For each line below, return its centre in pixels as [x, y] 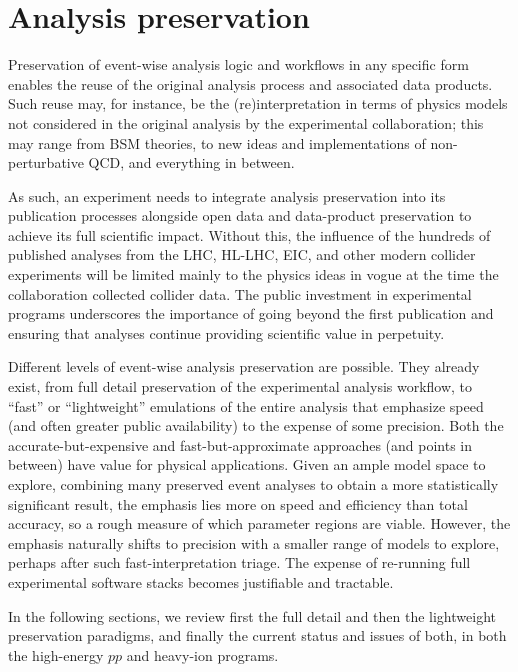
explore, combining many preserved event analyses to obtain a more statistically [253, 484]
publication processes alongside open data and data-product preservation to [240, 215]
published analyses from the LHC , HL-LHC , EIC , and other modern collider [242, 254]
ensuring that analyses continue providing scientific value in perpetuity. [226, 332]
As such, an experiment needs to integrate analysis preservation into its [227, 195]
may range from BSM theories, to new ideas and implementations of [217, 142]
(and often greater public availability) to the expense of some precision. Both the [256, 425]
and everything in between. [211, 162]
